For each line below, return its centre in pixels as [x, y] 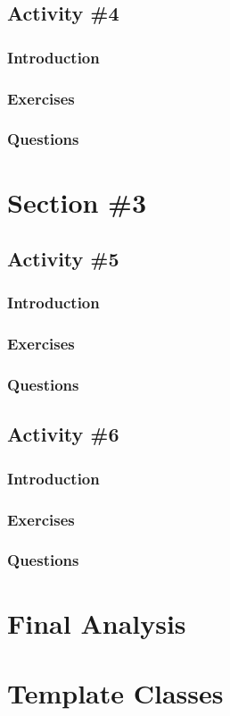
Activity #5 [63, 259]
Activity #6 [63, 434]
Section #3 [77, 202]
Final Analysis [97, 623]
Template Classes [115, 692]
